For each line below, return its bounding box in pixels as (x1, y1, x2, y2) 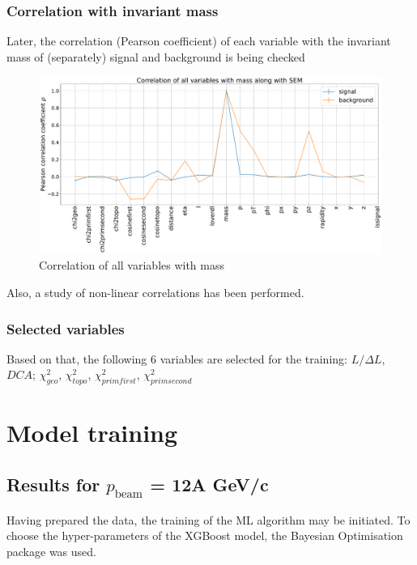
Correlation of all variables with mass (39, 257, 225, 274)
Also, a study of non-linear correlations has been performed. (6, 284, 304, 301)
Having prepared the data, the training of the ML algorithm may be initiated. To (6, 511, 411, 528)
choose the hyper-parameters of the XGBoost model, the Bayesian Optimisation (6, 527, 403, 544)
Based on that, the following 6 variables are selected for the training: (6, 350, 347, 367)
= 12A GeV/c (150, 472, 269, 497)
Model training (6, 416, 178, 449)
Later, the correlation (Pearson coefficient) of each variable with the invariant (6, 32, 391, 49)
